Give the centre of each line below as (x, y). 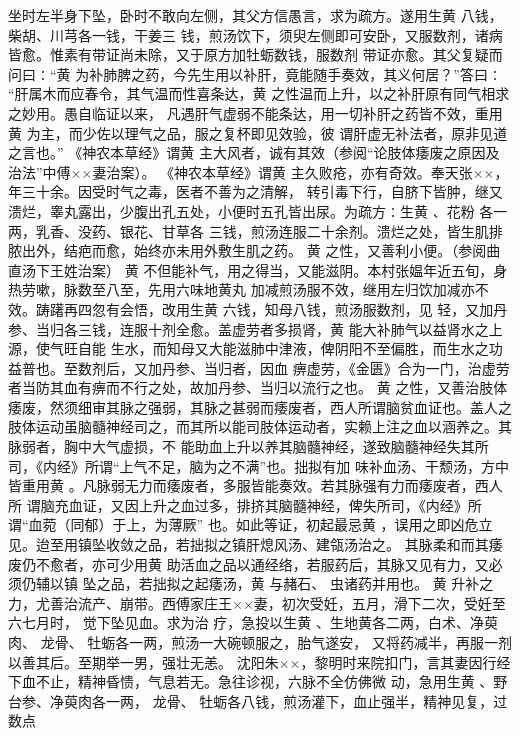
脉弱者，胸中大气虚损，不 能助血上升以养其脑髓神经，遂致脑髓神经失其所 (248, 446)
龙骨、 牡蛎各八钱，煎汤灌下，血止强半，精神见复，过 (330, 700)
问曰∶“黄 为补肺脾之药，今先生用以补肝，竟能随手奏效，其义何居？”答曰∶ (255, 73)
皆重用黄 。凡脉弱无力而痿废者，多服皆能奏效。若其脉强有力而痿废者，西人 (255, 485)
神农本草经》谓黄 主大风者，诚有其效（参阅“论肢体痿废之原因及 (291, 152)
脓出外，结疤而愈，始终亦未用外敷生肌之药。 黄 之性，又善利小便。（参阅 (247, 250)
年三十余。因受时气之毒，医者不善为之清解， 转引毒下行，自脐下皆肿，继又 (255, 191)
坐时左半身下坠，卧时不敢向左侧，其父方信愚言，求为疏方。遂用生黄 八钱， (255, 15)
